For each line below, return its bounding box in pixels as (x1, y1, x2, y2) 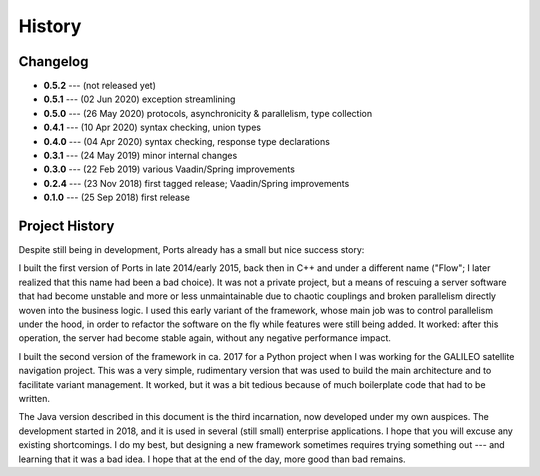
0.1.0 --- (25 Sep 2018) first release (43, 191, 190, 204)
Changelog (18, 53, 89, 70)
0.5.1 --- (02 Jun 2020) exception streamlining (43, 93, 236, 105)
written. (18, 393, 50, 404)
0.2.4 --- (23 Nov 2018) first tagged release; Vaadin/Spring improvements (43, 177, 350, 189)
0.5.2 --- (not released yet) (43, 80, 157, 92)
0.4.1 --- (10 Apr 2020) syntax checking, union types (43, 121, 262, 134)
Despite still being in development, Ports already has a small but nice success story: (18, 244, 365, 256)
